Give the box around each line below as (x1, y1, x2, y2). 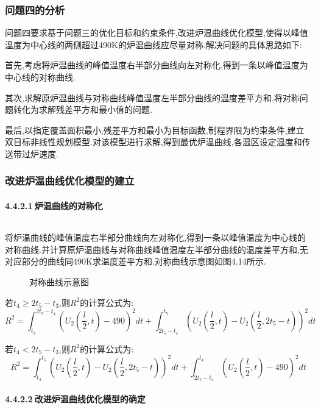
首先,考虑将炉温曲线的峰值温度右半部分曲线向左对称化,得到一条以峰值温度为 (5, 59, 308, 71)
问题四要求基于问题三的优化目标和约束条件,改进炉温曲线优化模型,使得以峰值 (5, 26, 308, 39)
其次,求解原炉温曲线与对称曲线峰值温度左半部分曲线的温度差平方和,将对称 (5, 91, 300, 104)
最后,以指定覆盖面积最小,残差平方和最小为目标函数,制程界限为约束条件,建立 (5, 123, 305, 136)
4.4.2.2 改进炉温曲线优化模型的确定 (5, 392, 146, 405)
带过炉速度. (13, 147, 58, 160)
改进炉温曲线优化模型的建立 (5, 173, 135, 188)
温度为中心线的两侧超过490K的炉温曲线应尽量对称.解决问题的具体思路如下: (5, 38, 302, 51)
